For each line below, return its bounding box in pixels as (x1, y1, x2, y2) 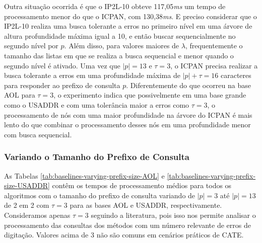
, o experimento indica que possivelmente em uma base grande (53, 90, 246, 100)
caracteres (220, 70, 251, 80)
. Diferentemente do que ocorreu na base (126, 79, 251, 90)
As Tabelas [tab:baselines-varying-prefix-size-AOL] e (4, 170, 165, 181)
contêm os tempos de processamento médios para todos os (52, 180, 232, 191)
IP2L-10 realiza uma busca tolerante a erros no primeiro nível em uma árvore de (4, 21, 252, 31)
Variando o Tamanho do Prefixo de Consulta (4, 150, 189, 163)
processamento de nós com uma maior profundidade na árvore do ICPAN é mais (4, 109, 252, 120)
